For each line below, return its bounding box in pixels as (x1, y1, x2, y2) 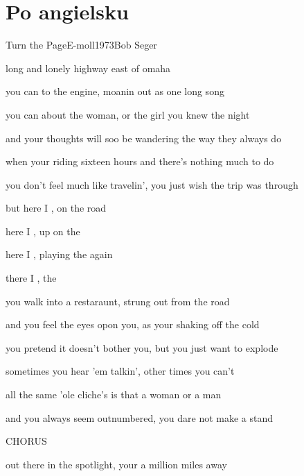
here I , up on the (6, 223, 80, 238)
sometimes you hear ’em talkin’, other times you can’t (6, 364, 235, 378)
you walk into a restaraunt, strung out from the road (6, 294, 230, 308)
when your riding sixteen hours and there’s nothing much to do (6, 154, 274, 169)
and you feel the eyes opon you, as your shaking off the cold (6, 317, 260, 332)
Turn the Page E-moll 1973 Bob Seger (6, 37, 157, 52)
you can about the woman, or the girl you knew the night (6, 107, 250, 121)
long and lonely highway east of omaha (6, 60, 171, 75)
